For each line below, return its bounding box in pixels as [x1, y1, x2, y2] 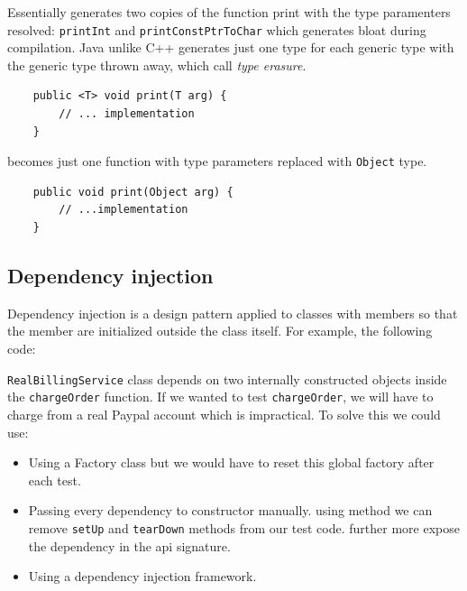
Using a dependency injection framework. [28, 567, 257, 586]
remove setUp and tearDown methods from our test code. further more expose [28, 518, 460, 537]
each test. [28, 470, 81, 489]
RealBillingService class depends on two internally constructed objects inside [7, 369, 447, 388]
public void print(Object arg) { [32, 185, 233, 199]
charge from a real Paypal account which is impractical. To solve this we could [7, 404, 441, 423]
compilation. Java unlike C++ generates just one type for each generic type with [7, 38, 454, 57]
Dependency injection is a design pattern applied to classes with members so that [7, 303, 458, 322]
